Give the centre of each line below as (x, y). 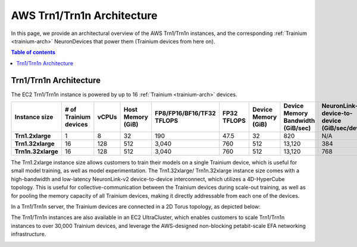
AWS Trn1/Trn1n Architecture (84, 15)
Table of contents (33, 52)
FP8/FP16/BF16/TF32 (186, 113)
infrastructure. (29, 234)
